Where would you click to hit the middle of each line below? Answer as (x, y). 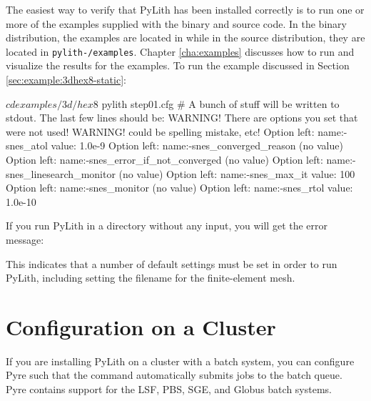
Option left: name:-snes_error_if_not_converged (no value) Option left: (164, 159)
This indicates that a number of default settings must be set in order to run (172, 263)
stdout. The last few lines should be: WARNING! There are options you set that (182, 118)
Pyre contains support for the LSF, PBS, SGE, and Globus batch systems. (169, 389)
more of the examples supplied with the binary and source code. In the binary (176, 23)
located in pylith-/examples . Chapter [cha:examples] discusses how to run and (180, 51)
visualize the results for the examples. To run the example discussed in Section (178, 65)
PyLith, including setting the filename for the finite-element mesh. (151, 278)
